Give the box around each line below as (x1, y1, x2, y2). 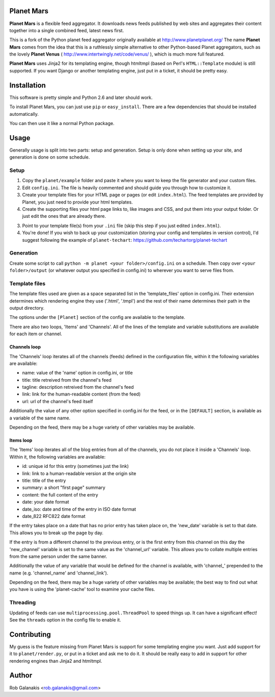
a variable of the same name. (9, 415, 71, 421)
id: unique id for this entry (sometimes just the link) (22, 463, 129, 469)
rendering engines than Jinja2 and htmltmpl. (9, 658, 102, 664)
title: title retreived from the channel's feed (22, 377, 112, 383)
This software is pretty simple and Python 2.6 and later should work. (9, 94, 153, 101)
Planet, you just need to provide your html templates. (22, 199, 133, 205)
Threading (9, 599, 36, 606)
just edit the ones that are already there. (22, 213, 106, 219)
